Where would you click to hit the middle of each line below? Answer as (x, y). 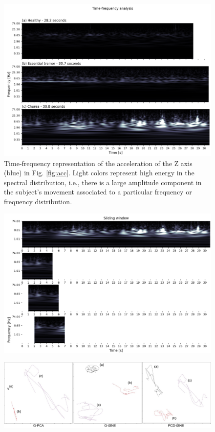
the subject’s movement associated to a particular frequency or (98, 192)
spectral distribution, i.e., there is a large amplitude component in (103, 182)
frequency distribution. (38, 201)
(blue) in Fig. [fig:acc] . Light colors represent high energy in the (99, 173)
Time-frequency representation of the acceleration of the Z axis (98, 163)
